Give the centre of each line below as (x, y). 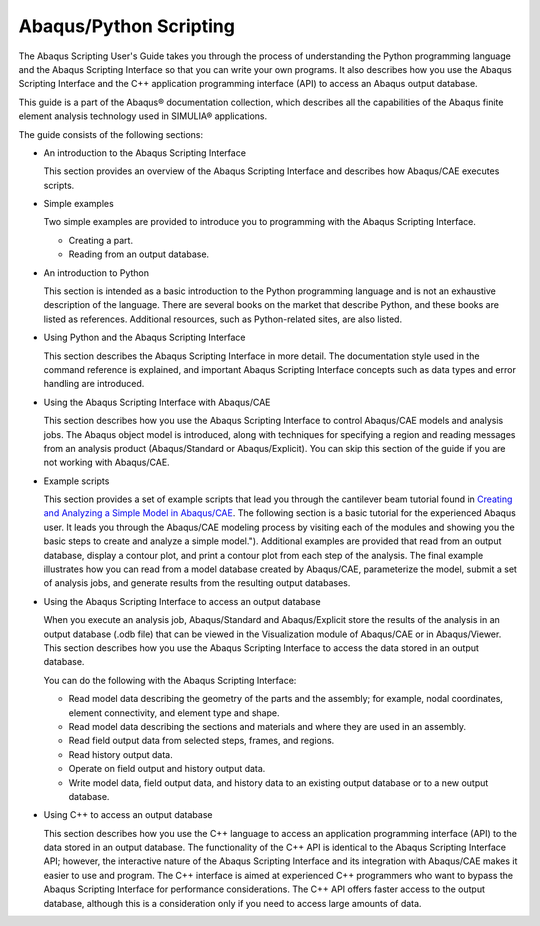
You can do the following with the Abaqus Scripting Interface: (170, 680)
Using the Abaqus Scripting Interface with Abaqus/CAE (157, 402)
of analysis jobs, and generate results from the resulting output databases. (197, 583)
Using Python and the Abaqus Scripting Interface (144, 337)
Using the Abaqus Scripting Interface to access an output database (182, 601)
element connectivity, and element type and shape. (174, 712)
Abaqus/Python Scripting (126, 26)
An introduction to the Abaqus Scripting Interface (145, 152)
